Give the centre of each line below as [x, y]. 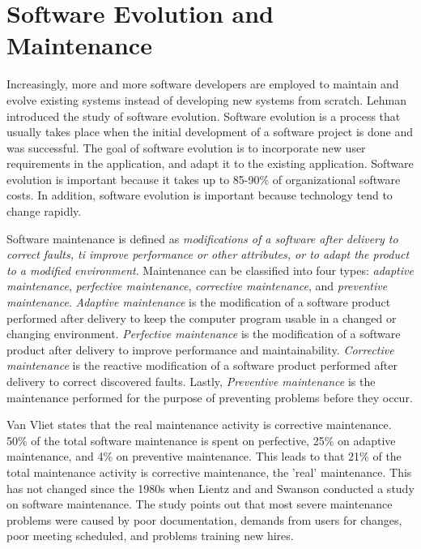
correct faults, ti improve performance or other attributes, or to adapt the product [208, 254]
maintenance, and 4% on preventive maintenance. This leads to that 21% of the [204, 456]
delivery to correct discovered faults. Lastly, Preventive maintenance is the [191, 381]
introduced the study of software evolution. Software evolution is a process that [204, 116]
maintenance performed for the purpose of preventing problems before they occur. [210, 397]
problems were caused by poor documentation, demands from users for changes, [204, 519]
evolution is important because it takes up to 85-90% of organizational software [204, 179]
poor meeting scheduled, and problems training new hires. [150, 536]
